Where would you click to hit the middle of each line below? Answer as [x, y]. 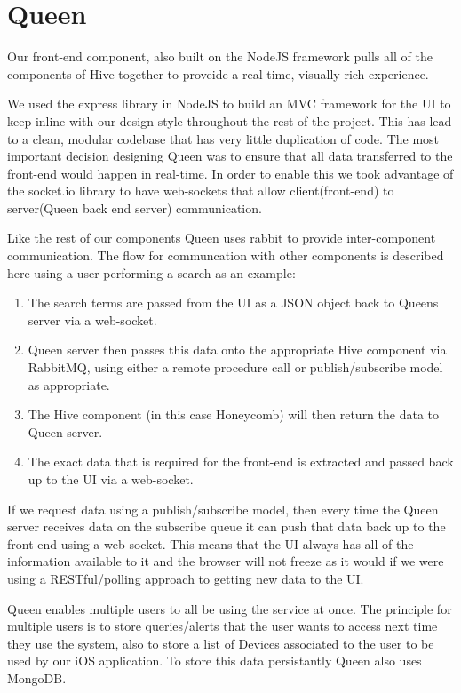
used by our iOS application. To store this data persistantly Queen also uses [215, 661]
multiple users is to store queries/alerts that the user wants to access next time [223, 626]
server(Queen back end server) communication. [135, 207]
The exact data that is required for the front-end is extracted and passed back [241, 462]
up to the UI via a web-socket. [111, 479]
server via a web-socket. [92, 319]
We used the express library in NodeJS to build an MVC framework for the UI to [229, 104]
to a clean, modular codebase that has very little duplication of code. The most [223, 138]
